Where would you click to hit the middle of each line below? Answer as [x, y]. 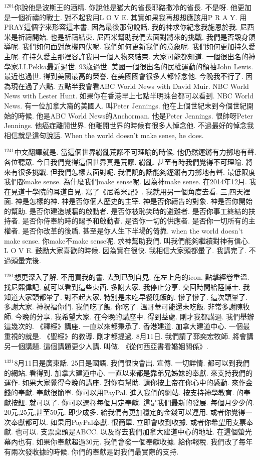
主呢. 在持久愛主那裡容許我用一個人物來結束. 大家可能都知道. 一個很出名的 [126, 56]
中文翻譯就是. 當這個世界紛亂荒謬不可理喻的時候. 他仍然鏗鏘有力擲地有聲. [135, 152]
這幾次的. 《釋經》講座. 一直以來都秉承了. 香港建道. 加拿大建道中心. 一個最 [127, 326]
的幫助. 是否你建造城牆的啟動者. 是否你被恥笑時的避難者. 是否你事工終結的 [126, 211]
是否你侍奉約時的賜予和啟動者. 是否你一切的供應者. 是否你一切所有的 [135, 221]
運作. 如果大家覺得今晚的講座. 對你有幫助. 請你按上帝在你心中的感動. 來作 [125, 382]
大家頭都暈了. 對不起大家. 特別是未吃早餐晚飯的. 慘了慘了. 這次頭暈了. [133, 297]
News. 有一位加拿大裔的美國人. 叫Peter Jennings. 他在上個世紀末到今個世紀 [125, 105]
